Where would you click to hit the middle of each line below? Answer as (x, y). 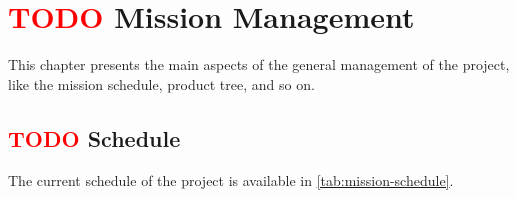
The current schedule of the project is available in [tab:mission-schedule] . (231, 179)
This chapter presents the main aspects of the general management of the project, (259, 64)
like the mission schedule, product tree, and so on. (161, 83)
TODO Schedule (94, 137)
